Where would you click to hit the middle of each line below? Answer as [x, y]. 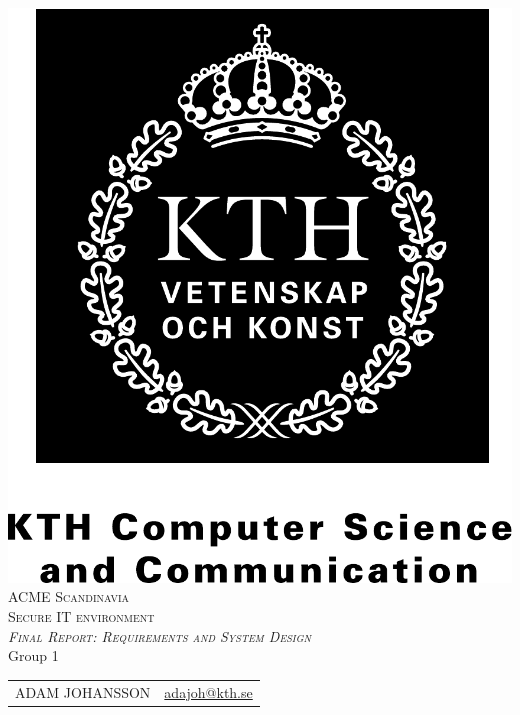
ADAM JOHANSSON [83, 691]
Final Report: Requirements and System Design [159, 635]
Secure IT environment [81, 616]
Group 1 [33, 655]
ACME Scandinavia [69, 596]
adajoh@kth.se [208, 691]
